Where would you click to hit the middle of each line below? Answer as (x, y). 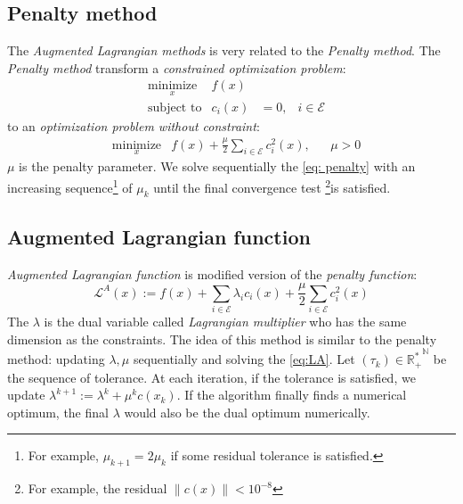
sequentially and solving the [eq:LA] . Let (244, 359)
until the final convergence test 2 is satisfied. (272, 186)
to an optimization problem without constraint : (134, 125)
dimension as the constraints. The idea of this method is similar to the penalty (222, 339)
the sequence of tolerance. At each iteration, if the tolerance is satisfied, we (211, 377)
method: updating (56, 359)
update (26, 395)
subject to (175, 107)
